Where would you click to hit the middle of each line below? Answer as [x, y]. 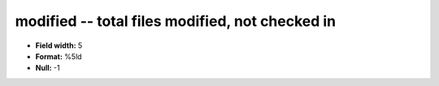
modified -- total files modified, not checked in [176, 21]
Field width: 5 [59, 45]
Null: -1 [48, 68]
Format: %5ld [59, 56]
